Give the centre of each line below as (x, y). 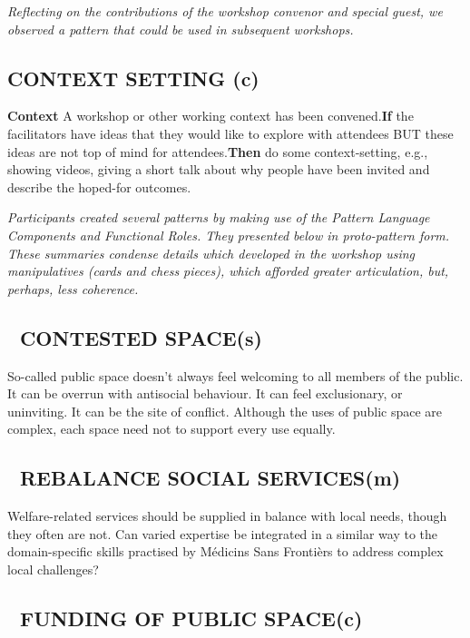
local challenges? (53, 569)
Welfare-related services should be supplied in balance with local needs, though (227, 516)
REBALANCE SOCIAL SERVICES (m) (210, 478)
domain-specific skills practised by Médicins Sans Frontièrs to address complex (225, 551)
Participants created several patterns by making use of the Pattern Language (219, 217)
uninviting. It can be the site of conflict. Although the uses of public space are (225, 411)
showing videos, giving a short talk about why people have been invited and (219, 169)
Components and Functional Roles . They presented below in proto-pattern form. (229, 235)
